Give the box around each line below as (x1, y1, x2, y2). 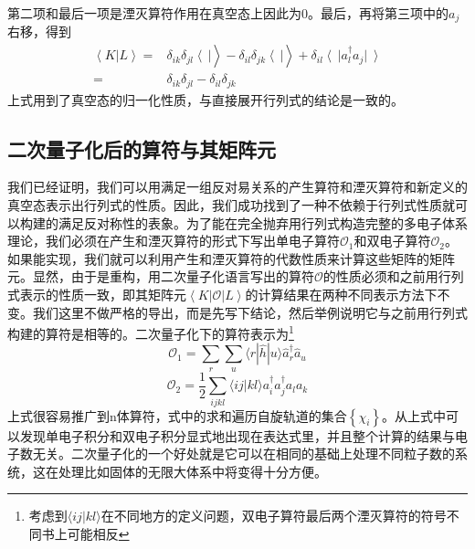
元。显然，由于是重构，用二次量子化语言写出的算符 (7, 267, 314, 286)
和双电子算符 (354, 231, 431, 250)
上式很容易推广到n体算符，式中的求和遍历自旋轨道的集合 (7, 406, 347, 425)
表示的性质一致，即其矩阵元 (19, 284, 186, 303)
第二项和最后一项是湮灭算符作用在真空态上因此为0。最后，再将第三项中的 (7, 4, 449, 22)
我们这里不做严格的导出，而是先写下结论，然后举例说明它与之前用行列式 (32, 302, 468, 322)
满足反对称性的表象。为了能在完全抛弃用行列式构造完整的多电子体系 (58, 213, 468, 232)
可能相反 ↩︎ (67, 523, 130, 543)
